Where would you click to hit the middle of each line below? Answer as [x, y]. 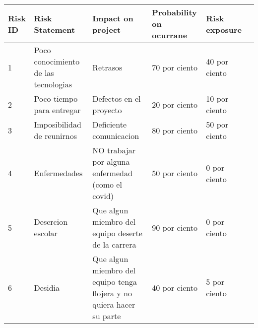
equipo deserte [117, 233]
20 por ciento [175, 104]
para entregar [57, 110]
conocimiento [57, 61]
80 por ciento [175, 130]
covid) [103, 196]
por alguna [111, 162]
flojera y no [112, 293]
